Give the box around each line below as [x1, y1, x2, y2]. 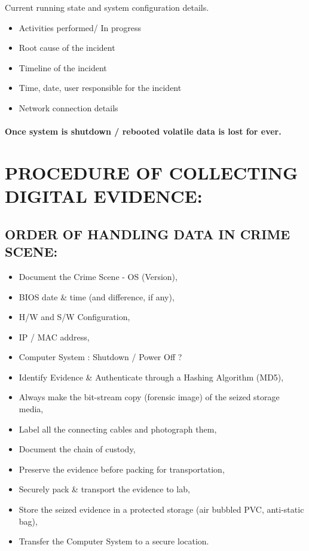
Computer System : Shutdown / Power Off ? [19, 351, 182, 363]
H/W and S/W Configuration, [19, 310, 130, 323]
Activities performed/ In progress [19, 21, 141, 34]
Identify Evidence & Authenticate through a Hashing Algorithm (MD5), [19, 370, 284, 383]
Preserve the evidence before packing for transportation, [19, 462, 225, 475]
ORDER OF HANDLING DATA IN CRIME [5, 224, 290, 243]
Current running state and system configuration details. [5, 1, 209, 13]
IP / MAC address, [19, 330, 90, 343]
